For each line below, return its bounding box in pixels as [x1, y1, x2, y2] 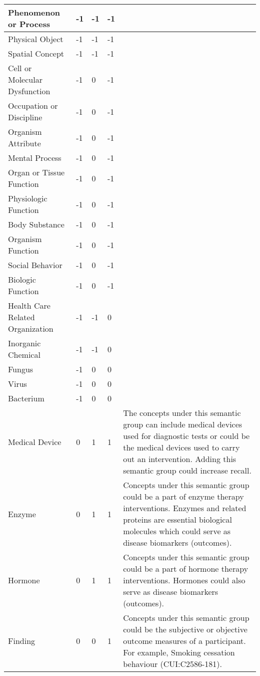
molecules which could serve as [123, 525, 231, 537]
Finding [8, 635, 35, 646]
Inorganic [8, 337, 41, 349]
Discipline [8, 111, 42, 123]
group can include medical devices [123, 418, 242, 430]
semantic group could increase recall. [123, 465, 251, 476]
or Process [8, 18, 50, 30]
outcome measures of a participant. [123, 635, 246, 646]
